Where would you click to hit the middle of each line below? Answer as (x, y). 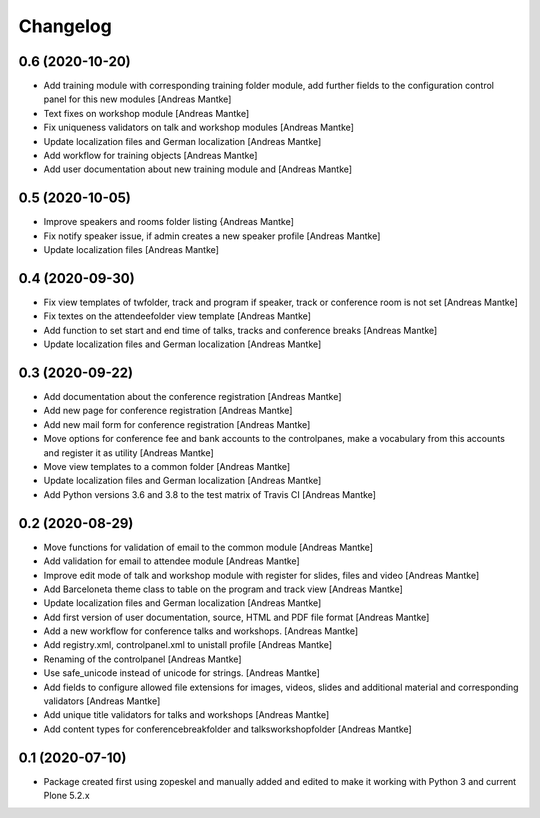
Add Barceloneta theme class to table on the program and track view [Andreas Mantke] (223, 589)
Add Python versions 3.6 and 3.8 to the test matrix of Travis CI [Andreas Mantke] (210, 494)
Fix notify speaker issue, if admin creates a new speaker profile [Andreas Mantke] (212, 236)
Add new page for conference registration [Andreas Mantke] (168, 411)
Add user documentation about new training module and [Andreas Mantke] (198, 169)
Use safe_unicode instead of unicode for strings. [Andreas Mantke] (181, 673)
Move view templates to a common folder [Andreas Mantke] (167, 467)
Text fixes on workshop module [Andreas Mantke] (146, 113)
